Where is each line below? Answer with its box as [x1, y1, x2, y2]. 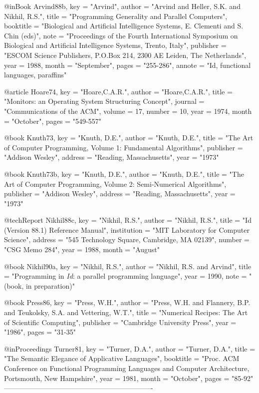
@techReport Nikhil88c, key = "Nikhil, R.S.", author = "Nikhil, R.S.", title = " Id [4, 215, 252, 225]
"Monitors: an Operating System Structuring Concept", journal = [4, 96, 205, 106]
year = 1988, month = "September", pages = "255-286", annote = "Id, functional [4, 59, 251, 70]
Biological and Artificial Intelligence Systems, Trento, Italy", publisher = [4, 40, 227, 50]
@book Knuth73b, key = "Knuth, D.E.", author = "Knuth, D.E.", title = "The [4, 168, 244, 179]
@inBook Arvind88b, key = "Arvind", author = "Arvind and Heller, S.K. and [4, 1, 241, 11]
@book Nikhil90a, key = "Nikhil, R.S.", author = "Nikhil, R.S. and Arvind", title [4, 261, 252, 271]
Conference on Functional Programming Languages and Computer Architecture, [4, 363, 250, 373]
